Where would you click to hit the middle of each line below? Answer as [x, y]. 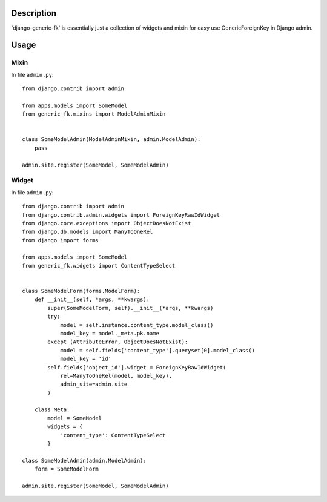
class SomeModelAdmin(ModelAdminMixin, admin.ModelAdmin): [111, 140]
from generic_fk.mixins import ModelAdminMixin [94, 114]
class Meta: [52, 410]
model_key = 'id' [86, 359]
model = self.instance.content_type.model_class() [137, 325]
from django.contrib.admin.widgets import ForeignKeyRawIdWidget [121, 215]
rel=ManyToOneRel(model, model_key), [116, 376]
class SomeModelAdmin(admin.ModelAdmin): [84, 461]
